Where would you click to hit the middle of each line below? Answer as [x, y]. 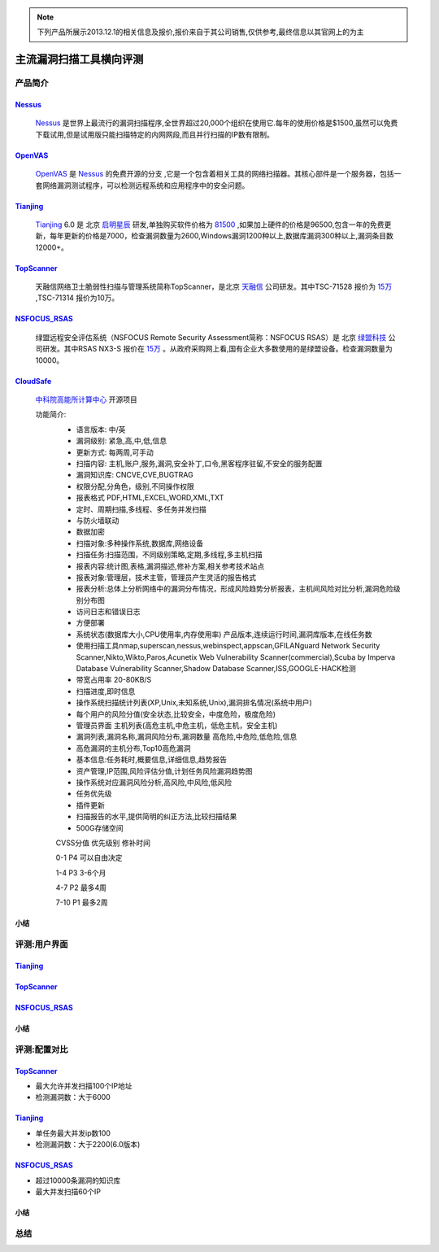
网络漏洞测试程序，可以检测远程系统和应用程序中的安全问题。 [146, 185]
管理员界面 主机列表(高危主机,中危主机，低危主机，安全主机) [177, 725]
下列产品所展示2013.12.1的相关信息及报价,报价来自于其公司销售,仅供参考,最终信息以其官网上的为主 [201, 32]
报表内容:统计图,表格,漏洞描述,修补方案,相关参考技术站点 [170, 566]
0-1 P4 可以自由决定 [89, 857]
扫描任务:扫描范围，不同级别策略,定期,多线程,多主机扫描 [170, 555]
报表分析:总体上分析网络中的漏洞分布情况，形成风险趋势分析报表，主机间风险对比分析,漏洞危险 [235, 589]
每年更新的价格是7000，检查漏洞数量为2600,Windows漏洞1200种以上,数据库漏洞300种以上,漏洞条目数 [222, 236]
